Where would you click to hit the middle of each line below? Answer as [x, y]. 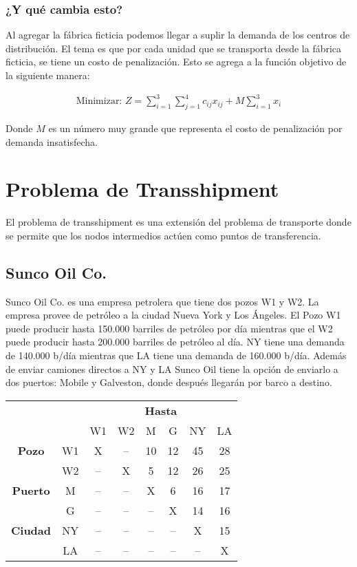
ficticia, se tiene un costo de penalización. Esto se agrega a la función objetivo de [176, 62]
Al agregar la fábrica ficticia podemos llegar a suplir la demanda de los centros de [178, 35]
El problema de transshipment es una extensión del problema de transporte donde [178, 222]
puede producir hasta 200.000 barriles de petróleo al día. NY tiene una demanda [175, 342]
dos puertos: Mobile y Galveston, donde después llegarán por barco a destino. [169, 382]
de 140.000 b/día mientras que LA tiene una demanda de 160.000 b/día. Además [176, 355]
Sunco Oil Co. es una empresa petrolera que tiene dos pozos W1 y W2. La [162, 301]
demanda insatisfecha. [52, 141]
